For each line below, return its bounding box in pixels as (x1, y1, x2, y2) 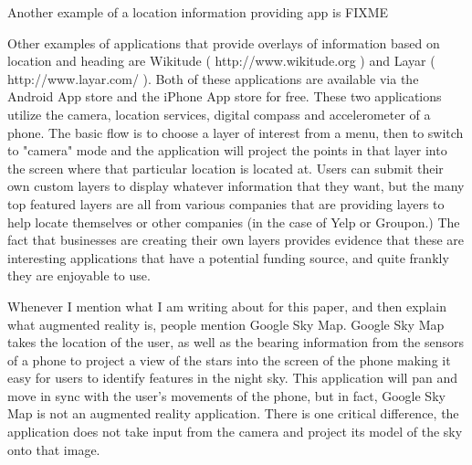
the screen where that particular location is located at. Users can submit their (7, 158, 444, 177)
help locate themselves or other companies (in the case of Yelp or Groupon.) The (7, 212, 460, 231)
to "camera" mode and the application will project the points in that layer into (7, 141, 447, 160)
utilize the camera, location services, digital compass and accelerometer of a (7, 104, 431, 123)
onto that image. (7, 439, 100, 459)
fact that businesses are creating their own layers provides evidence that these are (7, 230, 465, 249)
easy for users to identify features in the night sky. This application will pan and (7, 368, 457, 387)
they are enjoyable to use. (7, 266, 151, 285)
